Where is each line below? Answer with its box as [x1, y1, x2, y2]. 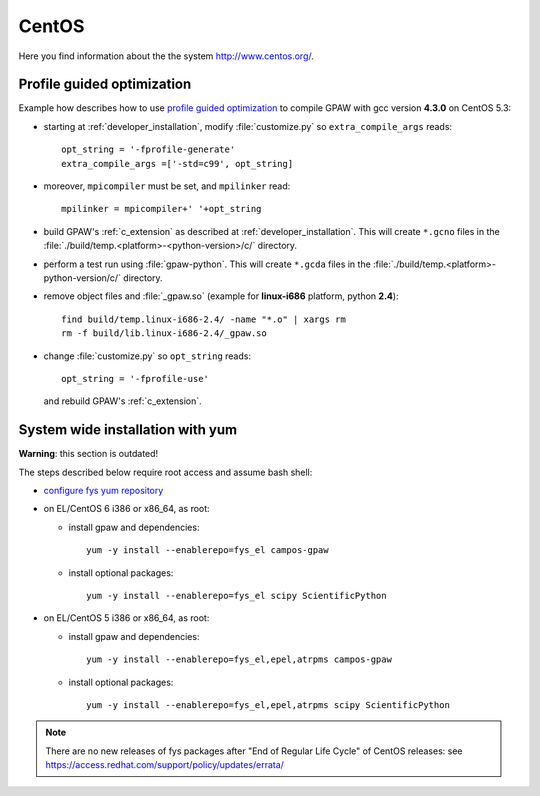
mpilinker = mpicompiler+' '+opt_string [61, 203, 262, 215]
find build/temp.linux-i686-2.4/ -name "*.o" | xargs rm [61, 313, 347, 325]
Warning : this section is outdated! [18, 448, 159, 460]
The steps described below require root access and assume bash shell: [18, 466, 313, 478]
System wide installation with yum [18, 421, 238, 439]
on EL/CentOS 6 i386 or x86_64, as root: [43, 503, 210, 515]
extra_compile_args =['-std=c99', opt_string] [61, 158, 294, 169]
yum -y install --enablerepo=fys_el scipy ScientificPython [86, 590, 387, 601]
